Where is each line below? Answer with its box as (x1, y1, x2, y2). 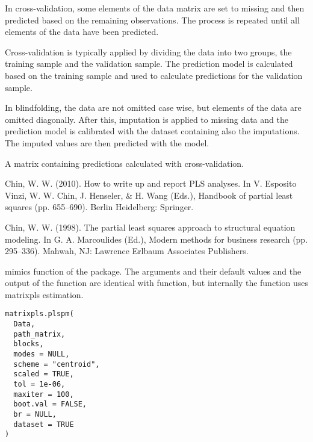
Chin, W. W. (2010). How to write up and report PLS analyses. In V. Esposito (5, 177, 297, 190)
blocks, (13, 340, 44, 349)
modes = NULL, (13, 350, 70, 359)
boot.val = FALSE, (13, 400, 87, 409)
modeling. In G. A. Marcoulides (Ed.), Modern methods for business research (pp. (5, 232, 308, 245)
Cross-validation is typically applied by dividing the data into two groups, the (5, 45, 292, 58)
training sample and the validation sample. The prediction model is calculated (5, 57, 293, 70)
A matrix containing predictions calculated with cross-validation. (5, 157, 244, 169)
